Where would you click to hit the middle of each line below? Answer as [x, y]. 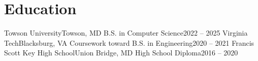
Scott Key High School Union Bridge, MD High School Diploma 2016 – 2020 [121, 53]
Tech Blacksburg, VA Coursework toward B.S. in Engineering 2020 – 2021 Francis [129, 42]
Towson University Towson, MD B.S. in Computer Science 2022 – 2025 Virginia [126, 33]
